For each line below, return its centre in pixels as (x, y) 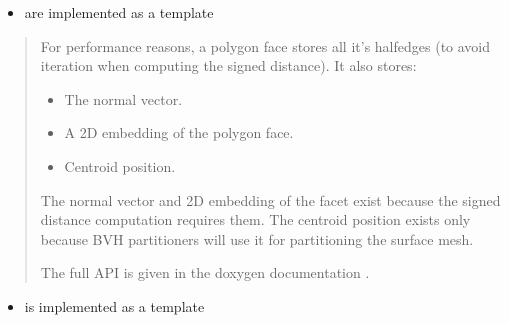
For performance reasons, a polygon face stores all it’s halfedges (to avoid (265, 45)
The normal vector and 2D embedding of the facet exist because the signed (270, 199)
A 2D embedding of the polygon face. (179, 132)
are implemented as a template (119, 12)
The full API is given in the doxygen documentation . (205, 272)
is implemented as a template (114, 305)
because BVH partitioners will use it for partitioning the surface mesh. (257, 238)
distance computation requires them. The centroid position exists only (255, 219)
